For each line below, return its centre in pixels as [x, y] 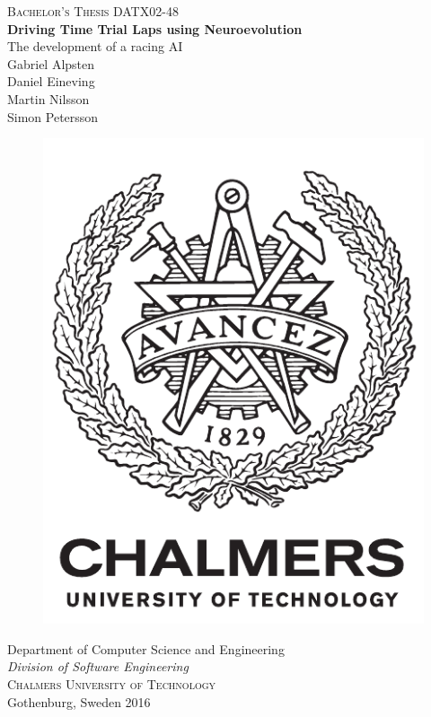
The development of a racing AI [95, 46]
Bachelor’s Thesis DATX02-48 [93, 11]
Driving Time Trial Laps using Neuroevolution [155, 28]
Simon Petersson [53, 116]
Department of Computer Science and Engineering [146, 648]
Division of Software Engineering [98, 666]
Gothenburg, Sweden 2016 [79, 701]
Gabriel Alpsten [51, 63]
